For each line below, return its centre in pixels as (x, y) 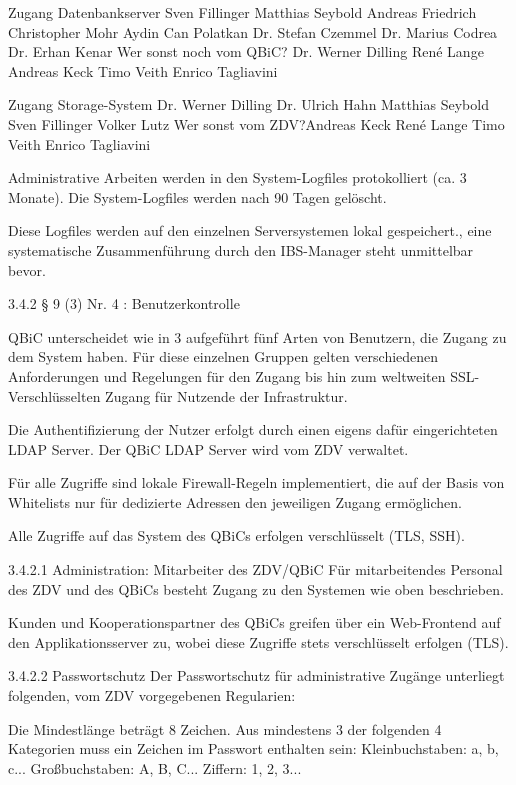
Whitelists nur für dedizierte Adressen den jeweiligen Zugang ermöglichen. (235, 501)
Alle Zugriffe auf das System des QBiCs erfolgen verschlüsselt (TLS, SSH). (236, 535)
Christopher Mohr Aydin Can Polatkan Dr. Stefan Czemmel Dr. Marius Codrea (253, 31)
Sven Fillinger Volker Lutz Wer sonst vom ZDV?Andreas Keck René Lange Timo (256, 123)
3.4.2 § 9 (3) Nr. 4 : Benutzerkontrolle (124, 303)
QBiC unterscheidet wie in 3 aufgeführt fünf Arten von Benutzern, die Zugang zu (257, 336)
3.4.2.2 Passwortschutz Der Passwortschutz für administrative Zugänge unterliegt (256, 675)
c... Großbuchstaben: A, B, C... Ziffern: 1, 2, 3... (155, 767)
